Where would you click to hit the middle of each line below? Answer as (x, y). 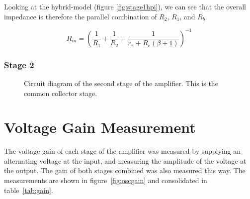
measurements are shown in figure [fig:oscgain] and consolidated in (106, 180)
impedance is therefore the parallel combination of (81, 16)
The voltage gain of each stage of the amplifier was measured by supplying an (122, 151)
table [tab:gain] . (29, 190)
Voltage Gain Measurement (100, 127)
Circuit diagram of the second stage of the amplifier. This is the (121, 83)
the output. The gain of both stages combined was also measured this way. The (125, 170)
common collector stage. (61, 93)
